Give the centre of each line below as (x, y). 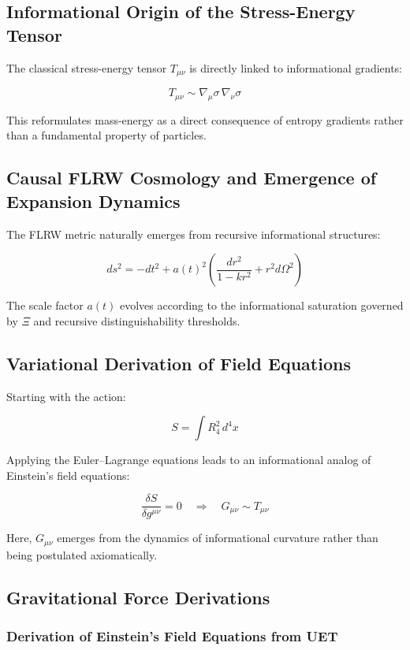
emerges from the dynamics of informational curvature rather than (218, 538)
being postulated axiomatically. (82, 554)
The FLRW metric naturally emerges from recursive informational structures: (194, 234)
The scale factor (45, 305)
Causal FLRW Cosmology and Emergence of (192, 178)
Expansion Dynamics (93, 201)
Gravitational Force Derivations (138, 597)
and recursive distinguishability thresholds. (137, 320)
